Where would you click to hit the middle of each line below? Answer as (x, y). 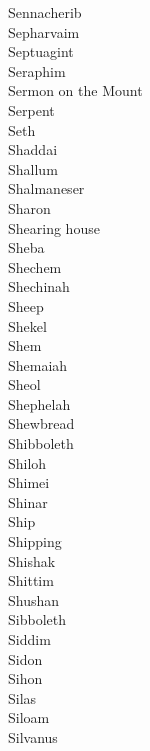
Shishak (32, 560)
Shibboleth (41, 443)
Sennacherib (45, 12)
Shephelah (39, 403)
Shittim (31, 580)
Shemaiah (38, 364)
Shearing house (54, 227)
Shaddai (33, 149)
